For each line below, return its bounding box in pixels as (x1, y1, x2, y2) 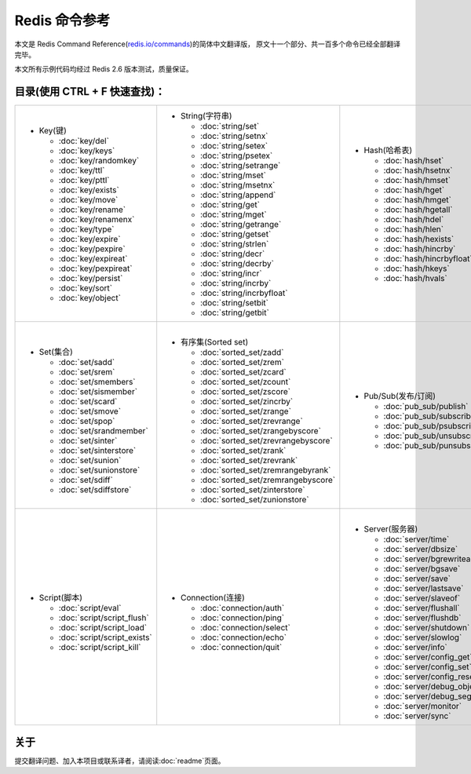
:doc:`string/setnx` (200, 130, 268, 141)
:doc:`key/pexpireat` (58, 263, 133, 274)
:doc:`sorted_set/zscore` (200, 386, 290, 397)
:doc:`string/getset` (200, 228, 272, 239)
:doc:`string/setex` (200, 141, 268, 152)
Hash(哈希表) (363, 145, 413, 156)
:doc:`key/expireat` (58, 254, 128, 265)
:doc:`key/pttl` (58, 175, 110, 186)
